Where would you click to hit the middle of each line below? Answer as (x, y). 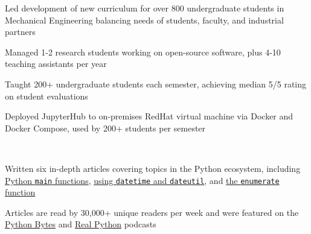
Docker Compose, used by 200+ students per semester (105, 128)
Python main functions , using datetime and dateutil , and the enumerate (142, 180)
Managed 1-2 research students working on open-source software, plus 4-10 (143, 52)
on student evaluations (46, 96)
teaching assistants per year (56, 64)
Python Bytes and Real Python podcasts (81, 224)
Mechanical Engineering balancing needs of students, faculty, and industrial (144, 20)
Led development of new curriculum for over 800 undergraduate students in (145, 8)
